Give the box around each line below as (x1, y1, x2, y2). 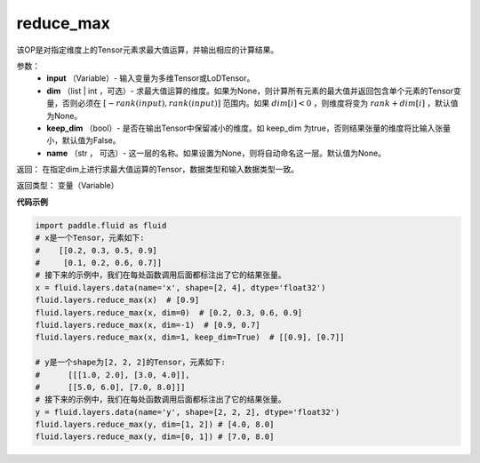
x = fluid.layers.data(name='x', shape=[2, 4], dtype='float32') (35, 283, 326, 292)
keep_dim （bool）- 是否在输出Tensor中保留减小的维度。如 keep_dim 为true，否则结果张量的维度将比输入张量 (46, 123, 451, 133)
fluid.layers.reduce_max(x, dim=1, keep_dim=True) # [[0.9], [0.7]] (35, 332, 345, 342)
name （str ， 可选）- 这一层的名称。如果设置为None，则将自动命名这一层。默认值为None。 (46, 148, 387, 158)
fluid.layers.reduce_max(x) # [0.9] (35, 295, 200, 306)
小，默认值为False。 (46, 135, 121, 146)
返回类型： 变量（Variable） (16, 180, 119, 191)
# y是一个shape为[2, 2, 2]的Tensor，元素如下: (35, 357, 226, 368)
